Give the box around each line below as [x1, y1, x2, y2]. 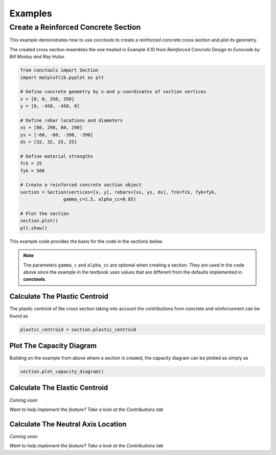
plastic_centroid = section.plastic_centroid [20, 326, 136, 333]
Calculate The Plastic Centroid [9, 292, 108, 301]
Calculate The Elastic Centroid [9, 383, 108, 392]
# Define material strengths [20, 153, 94, 159]
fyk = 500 [20, 168, 45, 174]
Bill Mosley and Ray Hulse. [9, 54, 66, 60]
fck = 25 [20, 160, 42, 167]
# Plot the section [20, 211, 69, 216]
